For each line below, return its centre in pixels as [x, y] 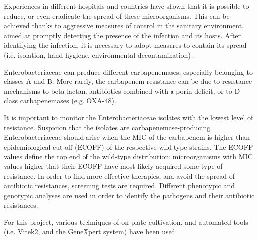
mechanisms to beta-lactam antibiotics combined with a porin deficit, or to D [122, 91]
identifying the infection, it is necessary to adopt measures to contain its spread [125, 45]
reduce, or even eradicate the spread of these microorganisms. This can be [117, 16]
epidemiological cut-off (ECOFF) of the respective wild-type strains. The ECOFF [129, 146]
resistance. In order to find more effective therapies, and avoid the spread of [120, 176]
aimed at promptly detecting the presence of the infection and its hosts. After [123, 35]
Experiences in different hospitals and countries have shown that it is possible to [127, 6]
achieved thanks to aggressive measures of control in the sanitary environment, [124, 26]
